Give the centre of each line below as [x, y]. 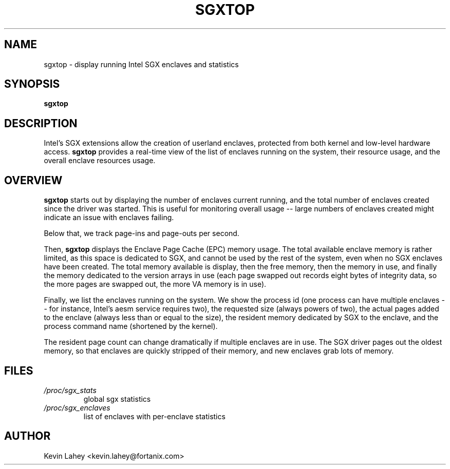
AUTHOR [27, 436]
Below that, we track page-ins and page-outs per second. [142, 233]
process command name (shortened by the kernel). [131, 326]
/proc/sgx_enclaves [77, 407]
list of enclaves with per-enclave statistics [154, 416]
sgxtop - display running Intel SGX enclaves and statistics [141, 64]
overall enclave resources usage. [100, 161]
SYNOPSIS [32, 84]
